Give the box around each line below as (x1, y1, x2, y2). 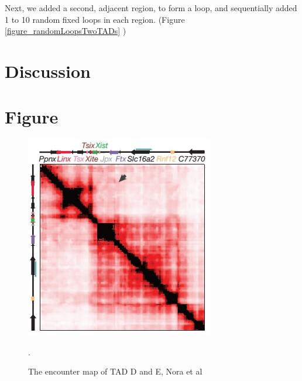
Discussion (5, 59, 91, 83)
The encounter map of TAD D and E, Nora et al (28, 365, 203, 377)
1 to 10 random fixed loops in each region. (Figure (5, 13, 185, 25)
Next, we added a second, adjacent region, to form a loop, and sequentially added (5, 2, 297, 13)
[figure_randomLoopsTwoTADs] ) (5, 25, 126, 37)
